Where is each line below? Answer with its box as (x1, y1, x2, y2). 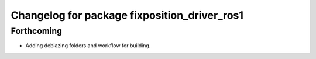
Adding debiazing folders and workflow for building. (25, 42, 151, 49)
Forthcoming (11, 26, 63, 36)
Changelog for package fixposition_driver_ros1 (11, 9, 244, 22)
